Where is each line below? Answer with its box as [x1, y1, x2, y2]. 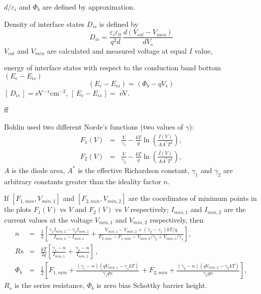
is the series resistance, [14, 280, 85, 290]
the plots [4, 204, 31, 215]
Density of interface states [4, 18, 85, 29]
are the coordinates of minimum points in [128, 193, 257, 203]
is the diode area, [12, 164, 65, 175]
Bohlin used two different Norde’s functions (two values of [4, 121, 183, 132]
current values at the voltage [4, 214, 93, 225]
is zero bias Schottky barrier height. [96, 280, 207, 290]
